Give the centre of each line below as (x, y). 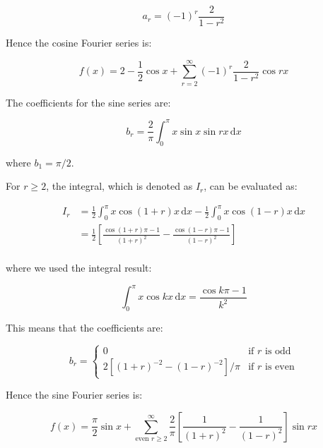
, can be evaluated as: (251, 186)
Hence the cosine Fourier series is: (79, 43)
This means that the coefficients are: (84, 328)
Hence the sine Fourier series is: (74, 395)
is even (280, 367)
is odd (278, 351)
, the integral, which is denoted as (119, 186)
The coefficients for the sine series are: (88, 102)
